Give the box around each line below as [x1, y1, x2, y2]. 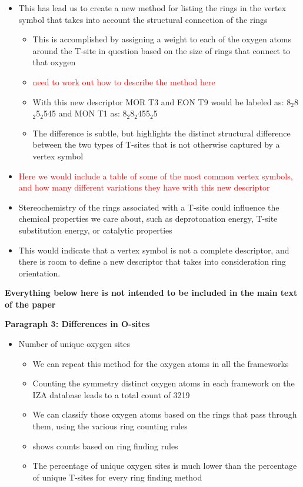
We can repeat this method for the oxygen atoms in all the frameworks [32, 357, 289, 369]
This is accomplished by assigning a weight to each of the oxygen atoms [32, 33, 292, 45]
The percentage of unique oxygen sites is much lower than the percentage [32, 459, 297, 472]
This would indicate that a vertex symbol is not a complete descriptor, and [18, 243, 289, 256]
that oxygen [32, 56, 76, 68]
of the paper [5, 298, 56, 310]
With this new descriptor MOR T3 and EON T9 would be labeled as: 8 [32, 95, 291, 108]
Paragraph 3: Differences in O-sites [5, 318, 150, 330]
